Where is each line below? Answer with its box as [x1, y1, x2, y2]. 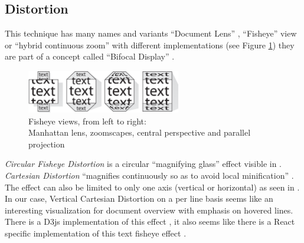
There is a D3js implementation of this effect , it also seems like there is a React [5, 215, 295, 228]
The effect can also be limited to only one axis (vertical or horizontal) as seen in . [5, 180, 300, 193]
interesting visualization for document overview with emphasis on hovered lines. [5, 203, 293, 216]
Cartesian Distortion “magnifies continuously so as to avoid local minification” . [5, 169, 294, 181]
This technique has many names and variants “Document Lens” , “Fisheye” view [5, 27, 297, 40]
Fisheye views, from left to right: [28, 114, 146, 127]
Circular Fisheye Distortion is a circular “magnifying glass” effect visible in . [5, 157, 282, 170]
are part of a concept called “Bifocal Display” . [5, 50, 175, 63]
